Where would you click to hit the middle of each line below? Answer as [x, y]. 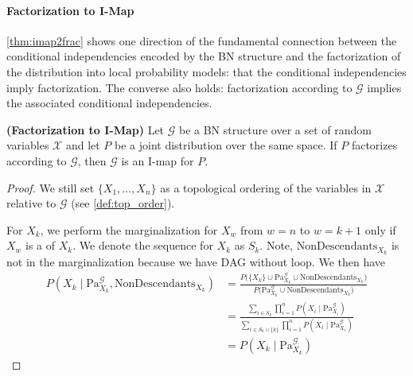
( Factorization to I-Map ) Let [86, 129]
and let [83, 145]
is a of [41, 245]
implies [384, 87]
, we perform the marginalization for [129, 229]
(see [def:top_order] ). [123, 203]
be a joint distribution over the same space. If [226, 145]
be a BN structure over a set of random [275, 129]
